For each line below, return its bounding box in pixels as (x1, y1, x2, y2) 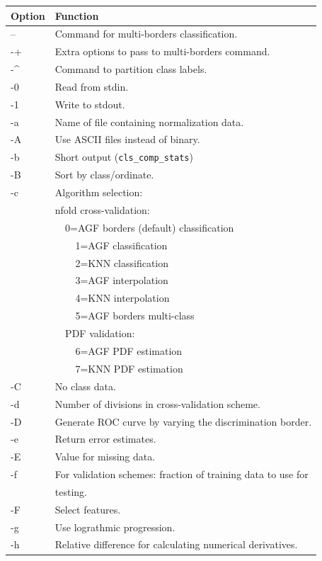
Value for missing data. (54, 449, 156, 464)
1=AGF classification (75, 237, 168, 252)
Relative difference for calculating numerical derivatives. (54, 537, 298, 552)
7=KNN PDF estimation (75, 361, 183, 375)
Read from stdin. (54, 79, 129, 93)
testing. (54, 484, 87, 499)
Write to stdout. (54, 96, 125, 111)
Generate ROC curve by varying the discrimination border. (54, 414, 312, 429)
